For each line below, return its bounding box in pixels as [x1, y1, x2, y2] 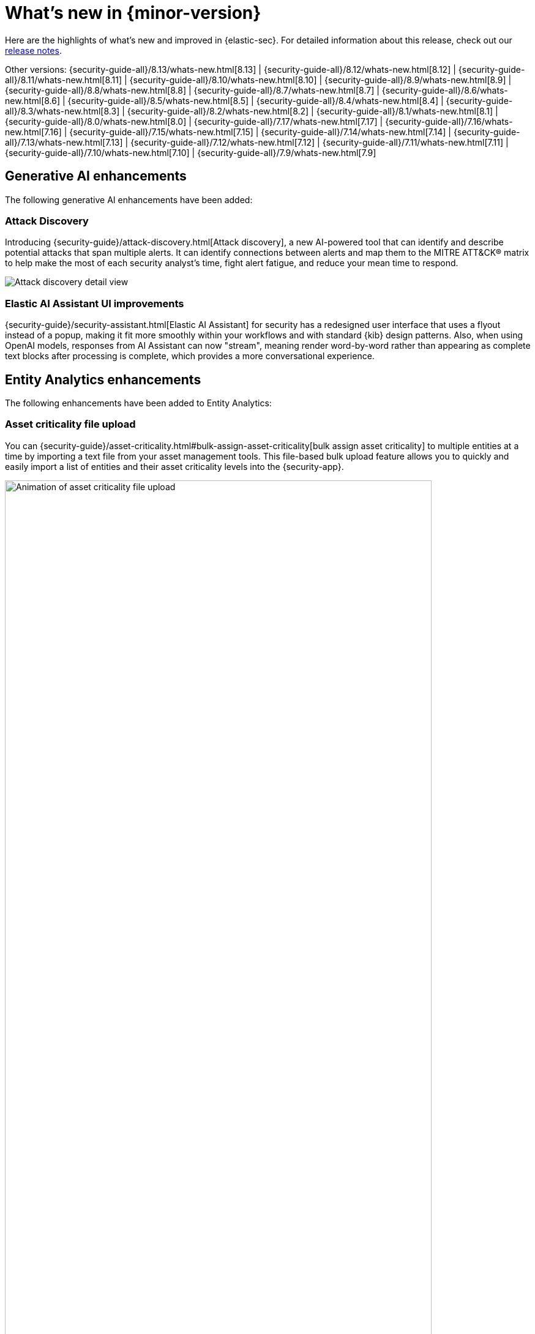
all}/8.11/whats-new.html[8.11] [5, 74, 122, 85]
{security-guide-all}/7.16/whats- [385, 116, 513, 127]
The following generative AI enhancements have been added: [5, 194, 253, 205]
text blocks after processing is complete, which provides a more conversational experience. [5, 351, 375, 362]
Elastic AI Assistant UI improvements [5, 297, 184, 310]
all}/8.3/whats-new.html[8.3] [5, 105, 120, 116]
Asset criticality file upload [5, 418, 136, 431]
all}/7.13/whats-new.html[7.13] [5, 136, 123, 147]
